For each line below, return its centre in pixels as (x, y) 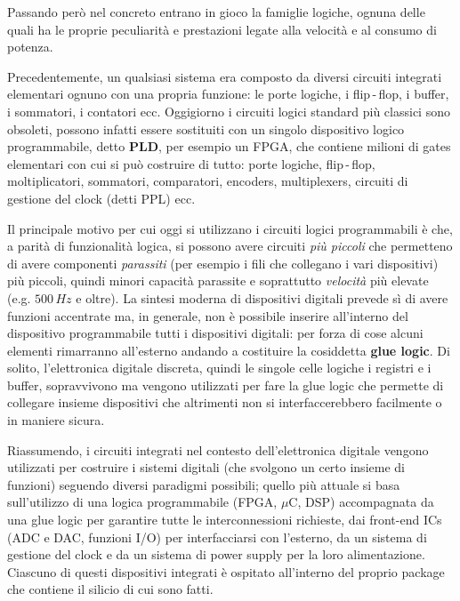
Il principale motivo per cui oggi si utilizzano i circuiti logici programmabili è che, (230, 228)
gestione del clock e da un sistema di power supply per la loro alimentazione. (216, 554)
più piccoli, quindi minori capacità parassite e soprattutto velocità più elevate (218, 280)
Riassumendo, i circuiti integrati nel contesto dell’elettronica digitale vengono (218, 449)
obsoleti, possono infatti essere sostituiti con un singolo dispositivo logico (206, 128)
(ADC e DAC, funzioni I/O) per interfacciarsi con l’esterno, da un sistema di (217, 537)
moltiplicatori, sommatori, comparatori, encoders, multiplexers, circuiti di (208, 181)
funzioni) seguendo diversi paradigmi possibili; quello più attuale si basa (204, 484)
